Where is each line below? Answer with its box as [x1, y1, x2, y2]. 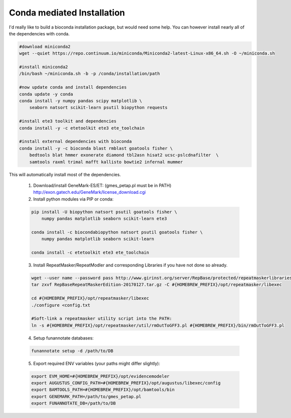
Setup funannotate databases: [33, 335, 94, 341]
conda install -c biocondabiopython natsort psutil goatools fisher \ [31, 229, 203, 235]
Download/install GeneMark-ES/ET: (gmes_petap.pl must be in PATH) [33, 182, 172, 188]
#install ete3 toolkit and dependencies [19, 119, 116, 124]
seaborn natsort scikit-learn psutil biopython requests [29, 105, 168, 110]
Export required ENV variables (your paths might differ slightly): [33, 360, 160, 366]
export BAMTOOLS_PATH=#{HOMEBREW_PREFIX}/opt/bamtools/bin [31, 387, 175, 392]
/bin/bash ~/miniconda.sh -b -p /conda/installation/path [19, 71, 160, 77]
